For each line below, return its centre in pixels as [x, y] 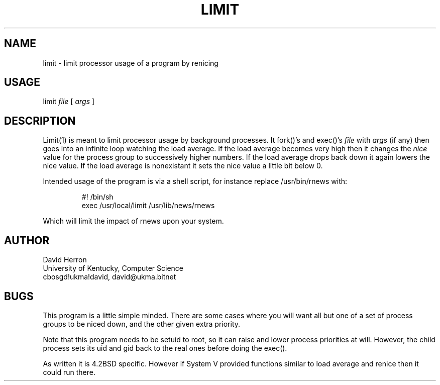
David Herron [65, 260]
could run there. [69, 372]
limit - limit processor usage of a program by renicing [131, 63]
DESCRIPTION [40, 121]
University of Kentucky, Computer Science [113, 268]
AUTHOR [27, 240]
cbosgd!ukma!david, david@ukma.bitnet [109, 277]
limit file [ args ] [69, 102]
